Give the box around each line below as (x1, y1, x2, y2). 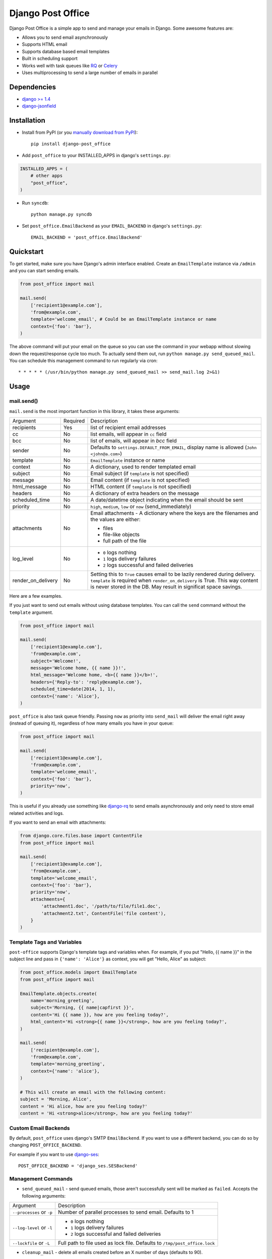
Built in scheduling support (22, 55, 78, 61)
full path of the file (103, 537, 147, 544)
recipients (12, 424, 36, 431)
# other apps (30, 173, 63, 179)
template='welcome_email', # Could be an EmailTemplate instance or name (30, 316, 217, 322)
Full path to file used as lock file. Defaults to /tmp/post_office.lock (58, 1239, 215, 1246)
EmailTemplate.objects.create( (20, 991, 98, 997)
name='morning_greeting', (30, 998, 95, 1003)
